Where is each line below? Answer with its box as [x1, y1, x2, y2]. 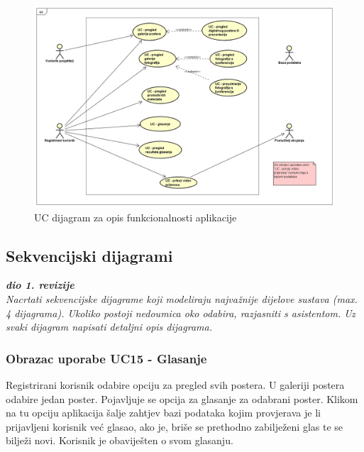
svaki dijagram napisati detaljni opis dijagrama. [6, 319, 212, 334]
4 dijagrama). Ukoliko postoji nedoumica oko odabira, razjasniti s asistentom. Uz [6, 305, 355, 320]
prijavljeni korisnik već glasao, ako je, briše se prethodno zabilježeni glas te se [6, 419, 343, 434]
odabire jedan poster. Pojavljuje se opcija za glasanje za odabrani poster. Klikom [6, 391, 358, 406]
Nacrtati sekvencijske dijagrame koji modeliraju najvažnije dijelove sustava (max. [6, 292, 358, 307]
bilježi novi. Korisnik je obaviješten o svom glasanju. [6, 433, 233, 448]
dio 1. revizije [6, 277, 75, 292]
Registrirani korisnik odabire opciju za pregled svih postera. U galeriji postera [6, 377, 345, 392]
